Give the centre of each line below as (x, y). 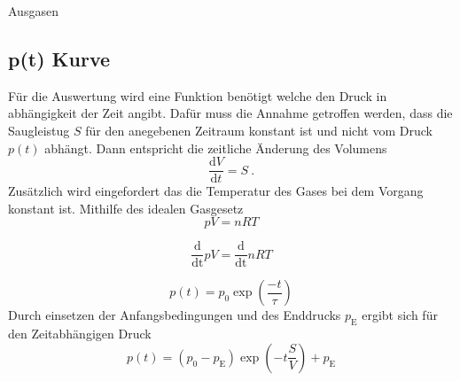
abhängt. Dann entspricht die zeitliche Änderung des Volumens (216, 148)
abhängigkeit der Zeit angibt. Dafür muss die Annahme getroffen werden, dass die (230, 113)
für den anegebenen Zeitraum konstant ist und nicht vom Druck (259, 130)
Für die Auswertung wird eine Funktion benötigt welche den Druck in (198, 95)
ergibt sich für (400, 315)
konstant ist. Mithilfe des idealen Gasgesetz (126, 208)
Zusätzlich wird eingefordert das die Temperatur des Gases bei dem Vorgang (216, 191)
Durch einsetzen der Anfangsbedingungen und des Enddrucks (175, 315)
